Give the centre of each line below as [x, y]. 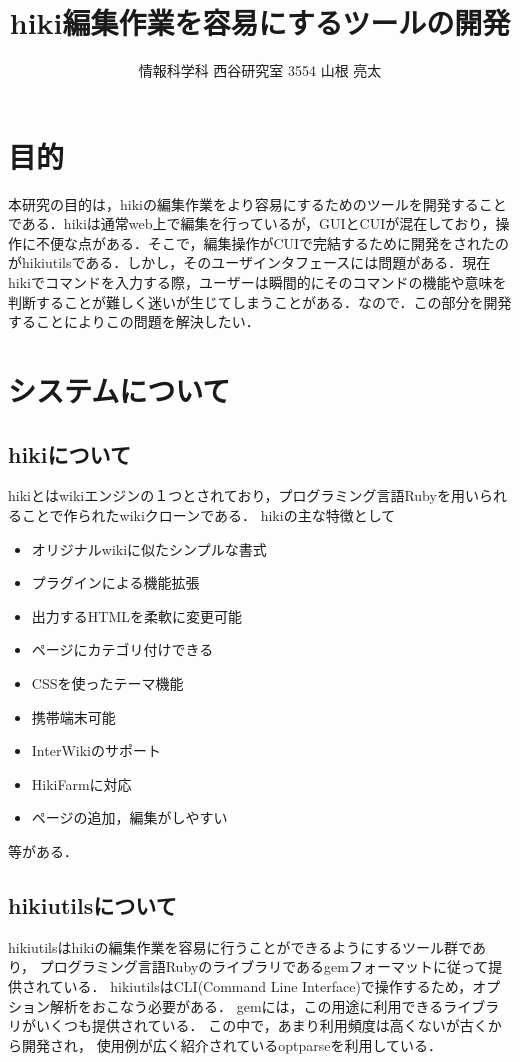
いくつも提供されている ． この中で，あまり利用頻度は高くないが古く [261, 1025]
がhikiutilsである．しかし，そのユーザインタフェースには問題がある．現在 [249, 262]
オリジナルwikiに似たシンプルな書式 [149, 548]
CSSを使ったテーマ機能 [107, 682]
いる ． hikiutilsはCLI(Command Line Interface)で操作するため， [268, 985]
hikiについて [69, 453]
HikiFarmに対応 [81, 783]
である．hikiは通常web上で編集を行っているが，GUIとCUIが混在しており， [252, 223]
